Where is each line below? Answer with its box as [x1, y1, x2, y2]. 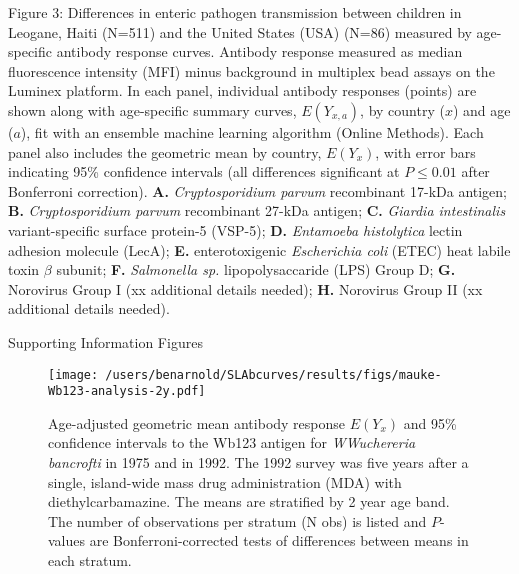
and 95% [403, 412, 457, 433]
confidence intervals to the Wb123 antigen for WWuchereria [48, 432, 416, 453]
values [48, 530, 86, 551]
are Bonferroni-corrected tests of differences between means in [89, 530, 469, 551]
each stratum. [48, 549, 132, 570]
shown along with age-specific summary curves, [8, 99, 297, 120]
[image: [48, 367, 99, 382]
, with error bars [375, 141, 476, 162]
